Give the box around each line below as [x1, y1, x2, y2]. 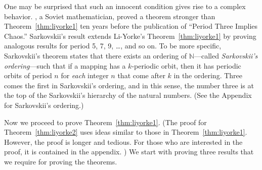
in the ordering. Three [173, 70, 243, 81]
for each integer [61, 70, 109, 81]
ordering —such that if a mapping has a [4, 60, 126, 71]
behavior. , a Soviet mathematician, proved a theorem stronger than [4, 11, 215, 21]
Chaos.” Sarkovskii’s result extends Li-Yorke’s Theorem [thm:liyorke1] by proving [4, 30, 256, 41]
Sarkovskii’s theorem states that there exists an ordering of [4, 50, 187, 61]
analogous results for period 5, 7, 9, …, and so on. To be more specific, [4, 40, 222, 51]
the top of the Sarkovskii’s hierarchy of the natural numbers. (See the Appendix [4, 90, 252, 100]
